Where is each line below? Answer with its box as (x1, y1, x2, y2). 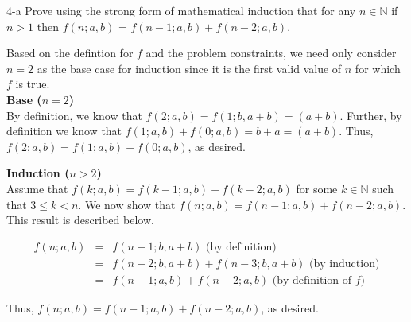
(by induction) (309, 258, 380, 270)
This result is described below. (6, 211, 154, 228)
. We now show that (78, 196, 176, 212)
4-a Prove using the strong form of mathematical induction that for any (6, 2, 356, 18)
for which (355, 60, 401, 76)
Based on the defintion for (6, 45, 134, 61)
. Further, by (339, 107, 402, 123)
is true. (15, 76, 50, 92)
